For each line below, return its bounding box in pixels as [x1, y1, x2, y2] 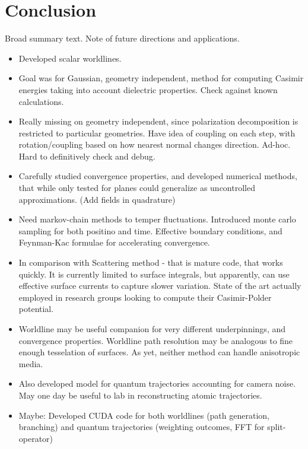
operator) [18, 432, 53, 444]
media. [18, 357, 43, 370]
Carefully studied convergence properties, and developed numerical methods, [18, 170, 297, 182]
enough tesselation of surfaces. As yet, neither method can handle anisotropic [18, 346, 300, 358]
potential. [18, 302, 54, 315]
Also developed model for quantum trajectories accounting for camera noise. [18, 377, 296, 390]
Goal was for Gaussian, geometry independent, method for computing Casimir [18, 72, 304, 84]
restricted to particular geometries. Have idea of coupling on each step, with [18, 126, 296, 139]
